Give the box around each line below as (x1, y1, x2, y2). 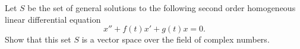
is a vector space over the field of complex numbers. (81, 33, 270, 45)
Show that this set (5, 33, 71, 45)
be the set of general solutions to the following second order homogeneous (27, 2, 296, 13)
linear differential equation (5, 13, 101, 25)
